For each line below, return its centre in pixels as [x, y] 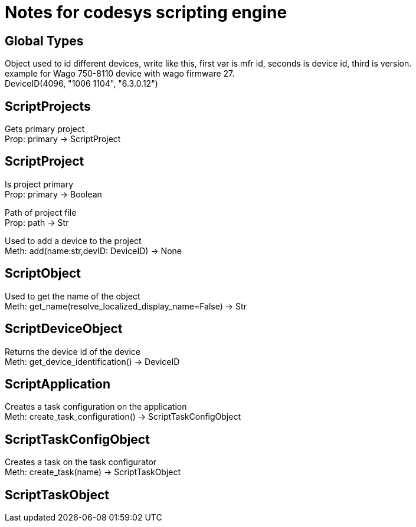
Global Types [44, 41]
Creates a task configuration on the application [96, 407]
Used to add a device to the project [73, 241]
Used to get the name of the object [73, 296]
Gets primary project [45, 129]
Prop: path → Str [37, 222]
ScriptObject [43, 274]
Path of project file [41, 212]
